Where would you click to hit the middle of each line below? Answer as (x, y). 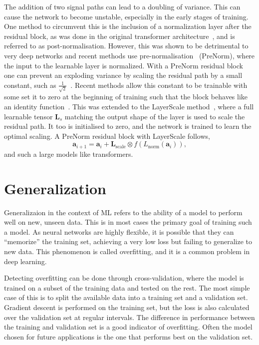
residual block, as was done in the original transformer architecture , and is (120, 36)
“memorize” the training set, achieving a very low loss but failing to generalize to (128, 241)
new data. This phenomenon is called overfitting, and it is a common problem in (127, 251)
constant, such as (30, 85)
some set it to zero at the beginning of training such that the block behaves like (126, 97)
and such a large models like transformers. (69, 154)
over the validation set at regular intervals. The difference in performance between (129, 317)
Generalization (55, 188)
